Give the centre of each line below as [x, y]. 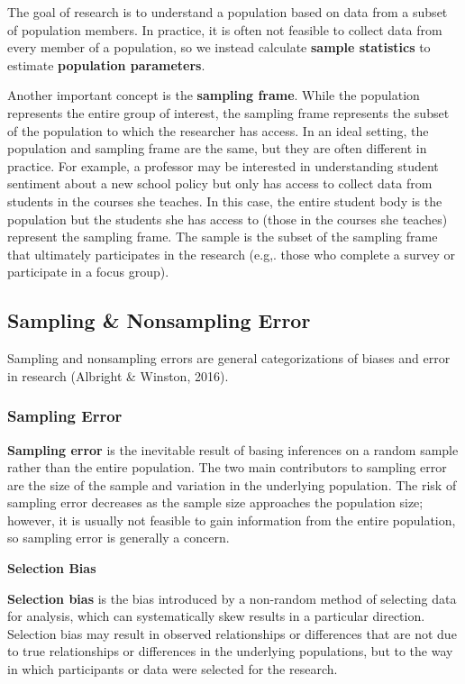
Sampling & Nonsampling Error [159, 320]
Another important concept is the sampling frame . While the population [214, 95]
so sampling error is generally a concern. [119, 538]
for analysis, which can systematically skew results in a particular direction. [216, 616]
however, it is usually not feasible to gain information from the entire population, [232, 520]
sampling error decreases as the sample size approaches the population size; [215, 502]
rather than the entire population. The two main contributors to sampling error [227, 467]
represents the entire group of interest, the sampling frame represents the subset [228, 112]
